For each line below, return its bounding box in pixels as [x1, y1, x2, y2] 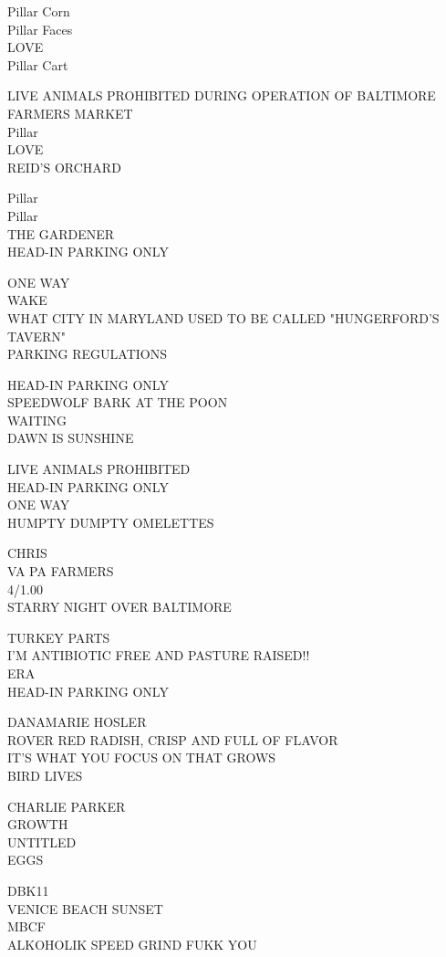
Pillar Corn [7, 2, 70, 20]
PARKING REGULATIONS [7, 344, 168, 363]
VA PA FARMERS [7, 562, 114, 581]
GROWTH [7, 815, 68, 834]
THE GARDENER [7, 224, 115, 243]
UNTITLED [7, 832, 77, 851]
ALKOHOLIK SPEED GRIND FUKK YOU [7, 934, 257, 953]
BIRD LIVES [7, 765, 83, 784]
